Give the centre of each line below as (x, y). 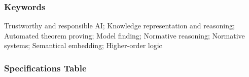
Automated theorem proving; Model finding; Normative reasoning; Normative (124, 35)
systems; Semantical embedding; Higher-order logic (83, 45)
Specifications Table (45, 68)
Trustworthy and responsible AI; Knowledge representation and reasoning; (119, 26)
